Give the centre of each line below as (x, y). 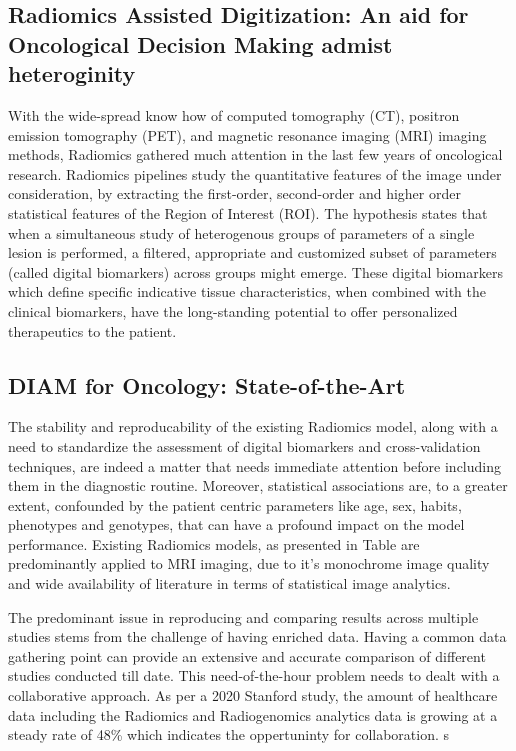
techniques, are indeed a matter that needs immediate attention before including (254, 465)
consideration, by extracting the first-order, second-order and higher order (234, 193)
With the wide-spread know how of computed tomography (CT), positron (234, 114)
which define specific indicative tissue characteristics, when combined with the (247, 291)
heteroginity (72, 73)
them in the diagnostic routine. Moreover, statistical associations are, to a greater (258, 485)
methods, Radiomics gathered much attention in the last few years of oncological (255, 154)
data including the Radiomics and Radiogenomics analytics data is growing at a (253, 714)
